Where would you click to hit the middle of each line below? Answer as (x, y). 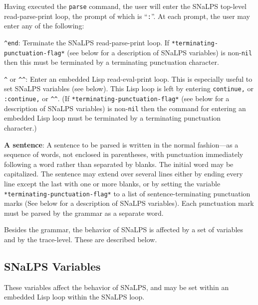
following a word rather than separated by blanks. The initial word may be (119, 164)
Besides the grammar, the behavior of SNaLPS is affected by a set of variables (124, 229)
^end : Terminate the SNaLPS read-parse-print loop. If (87, 42)
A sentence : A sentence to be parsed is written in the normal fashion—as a (121, 144)
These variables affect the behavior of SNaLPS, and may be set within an (117, 287)
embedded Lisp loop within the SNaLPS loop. (74, 297)
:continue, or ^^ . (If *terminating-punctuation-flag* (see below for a (117, 98)
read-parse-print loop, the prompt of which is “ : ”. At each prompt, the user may (127, 16)
